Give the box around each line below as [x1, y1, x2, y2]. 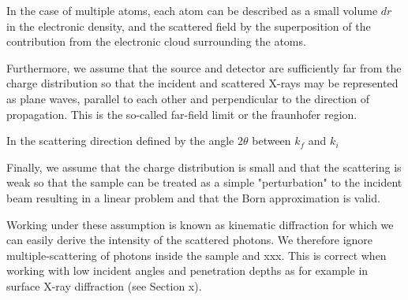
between [252, 132, 291, 149]
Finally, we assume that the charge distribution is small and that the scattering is [6, 158, 402, 175]
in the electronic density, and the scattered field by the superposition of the [6, 17, 371, 34]
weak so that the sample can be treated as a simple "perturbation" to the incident [6, 174, 402, 191]
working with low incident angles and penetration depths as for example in [6, 262, 369, 279]
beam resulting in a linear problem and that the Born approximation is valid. [6, 189, 380, 206]
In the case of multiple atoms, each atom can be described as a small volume [6, 2, 378, 18]
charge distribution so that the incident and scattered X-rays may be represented [6, 75, 399, 91]
